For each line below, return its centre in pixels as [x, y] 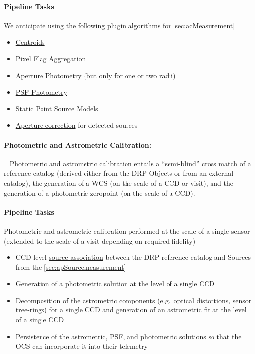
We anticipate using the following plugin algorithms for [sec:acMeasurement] [120, 25]
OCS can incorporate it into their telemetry [82, 346]
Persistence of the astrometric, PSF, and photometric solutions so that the [128, 336]
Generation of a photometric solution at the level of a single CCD [115, 283]
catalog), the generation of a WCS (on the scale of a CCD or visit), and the [119, 182]
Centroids [30, 42]
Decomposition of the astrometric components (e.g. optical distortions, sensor [133, 300]
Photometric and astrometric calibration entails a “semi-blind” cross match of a [130, 163]
